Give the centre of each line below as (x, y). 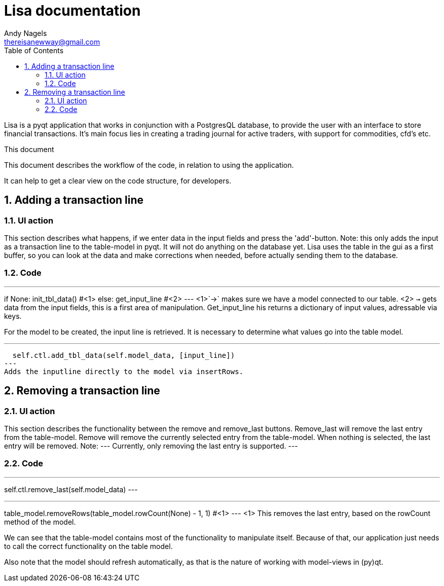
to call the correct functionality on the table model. (88, 546)
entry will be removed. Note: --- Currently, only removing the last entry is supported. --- (151, 446)
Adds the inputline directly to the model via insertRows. (124, 371)
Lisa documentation (72, 11)
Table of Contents (34, 50)
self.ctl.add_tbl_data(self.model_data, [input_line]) (124, 355)
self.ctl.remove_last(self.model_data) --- (71, 489)
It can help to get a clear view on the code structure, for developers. (118, 180)
